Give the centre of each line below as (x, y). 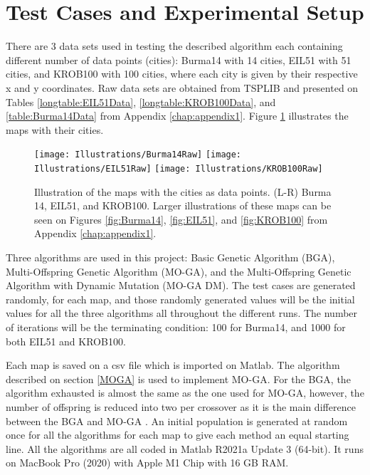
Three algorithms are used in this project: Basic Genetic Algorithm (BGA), (170, 257)
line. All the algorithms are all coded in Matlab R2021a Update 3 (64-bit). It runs (185, 448)
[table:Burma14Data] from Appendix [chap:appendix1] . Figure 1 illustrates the (177, 116)
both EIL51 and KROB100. (66, 341)
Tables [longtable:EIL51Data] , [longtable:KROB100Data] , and (141, 101)
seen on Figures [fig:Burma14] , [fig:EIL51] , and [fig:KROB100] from (181, 219)
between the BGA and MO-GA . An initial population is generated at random (177, 421)
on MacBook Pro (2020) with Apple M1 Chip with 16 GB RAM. (147, 463)
